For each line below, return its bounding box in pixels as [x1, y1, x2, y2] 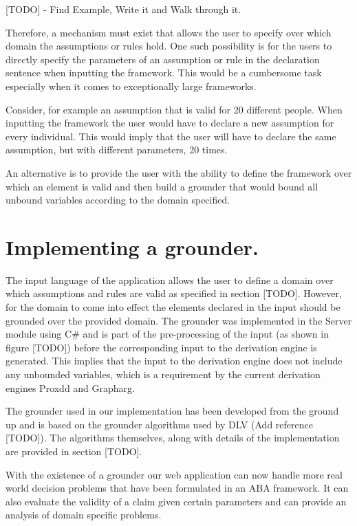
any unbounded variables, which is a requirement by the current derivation [6, 367, 321, 381]
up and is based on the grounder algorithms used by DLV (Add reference [6, 417, 313, 431]
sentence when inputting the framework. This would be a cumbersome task [6, 65, 322, 80]
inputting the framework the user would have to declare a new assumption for [6, 116, 334, 130]
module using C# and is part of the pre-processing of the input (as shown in [6, 327, 329, 341]
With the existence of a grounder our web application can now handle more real [6, 467, 343, 481]
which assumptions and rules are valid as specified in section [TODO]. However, [6, 286, 342, 300]
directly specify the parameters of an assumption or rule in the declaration [6, 52, 320, 66]
